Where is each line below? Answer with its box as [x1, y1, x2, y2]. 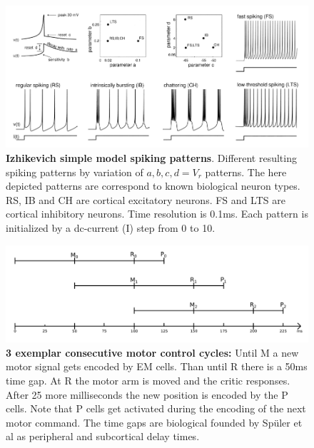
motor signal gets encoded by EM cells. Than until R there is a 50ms [6, 359, 308, 374]
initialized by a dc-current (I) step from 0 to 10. [6, 220, 216, 235]
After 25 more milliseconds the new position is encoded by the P [6, 387, 288, 402]
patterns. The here [205, 164, 287, 179]
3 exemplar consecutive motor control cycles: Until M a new [6, 345, 299, 360]
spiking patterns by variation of [6, 164, 143, 179]
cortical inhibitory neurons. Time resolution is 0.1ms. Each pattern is [6, 206, 308, 221]
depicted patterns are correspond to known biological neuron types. [6, 178, 300, 193]
